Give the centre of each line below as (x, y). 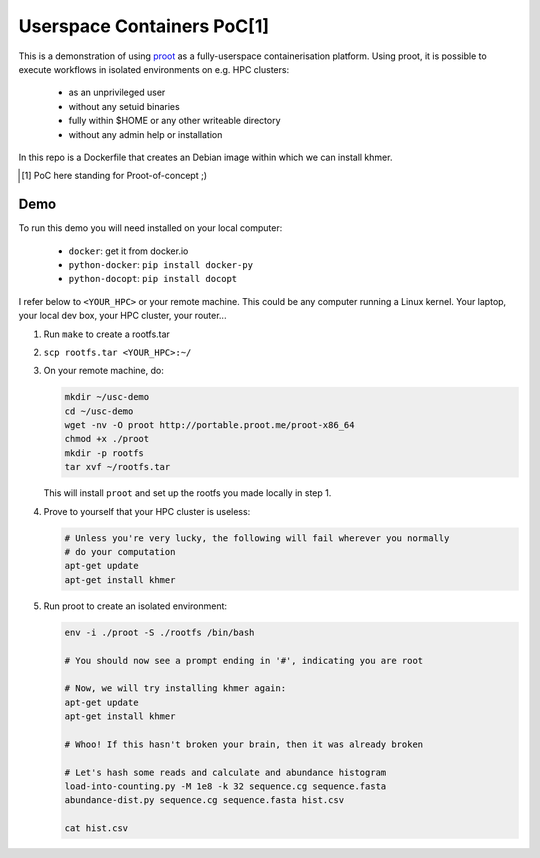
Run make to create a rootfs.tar (106, 334)
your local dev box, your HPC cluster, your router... (122, 316)
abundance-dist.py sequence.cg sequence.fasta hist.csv (204, 800)
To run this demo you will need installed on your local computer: (150, 228)
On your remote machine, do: (103, 371)
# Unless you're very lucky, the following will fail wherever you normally (257, 538)
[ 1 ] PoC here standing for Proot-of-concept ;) (114, 176)
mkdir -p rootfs (104, 453)
